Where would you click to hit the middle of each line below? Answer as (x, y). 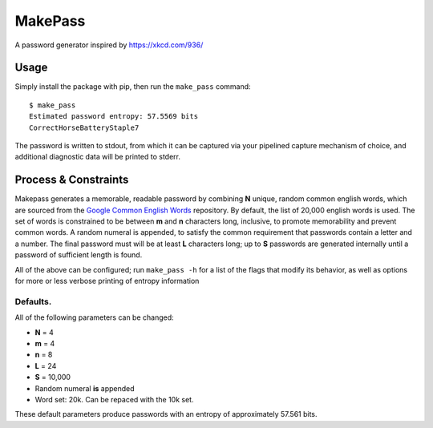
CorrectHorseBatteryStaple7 (84, 127)
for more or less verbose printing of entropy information (107, 281)
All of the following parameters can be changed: (94, 317)
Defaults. (33, 301)
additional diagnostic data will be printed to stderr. (97, 157)
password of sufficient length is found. (79, 255)
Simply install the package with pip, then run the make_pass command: (133, 87)
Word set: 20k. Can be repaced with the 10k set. (114, 399)
